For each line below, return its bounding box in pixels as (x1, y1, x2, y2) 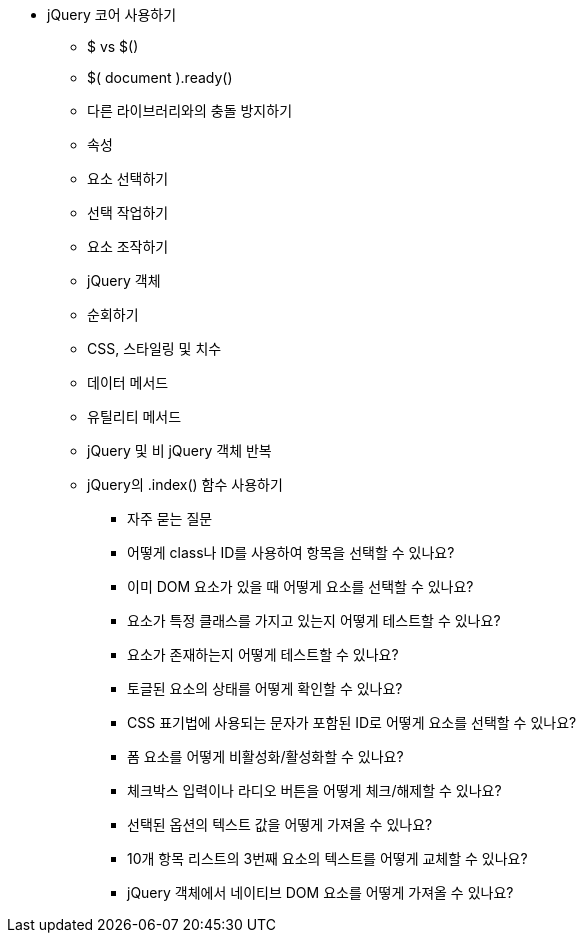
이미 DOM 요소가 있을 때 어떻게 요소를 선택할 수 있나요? (127, 578, 474, 595)
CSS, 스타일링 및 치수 (87, 340, 222, 357)
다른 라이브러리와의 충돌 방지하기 (87, 102, 293, 119)
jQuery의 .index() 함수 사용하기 (87, 476, 283, 493)
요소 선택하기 (87, 170, 169, 187)
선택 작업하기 (87, 204, 169, 221)
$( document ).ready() (87, 69, 233, 86)
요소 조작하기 (87, 238, 169, 255)
